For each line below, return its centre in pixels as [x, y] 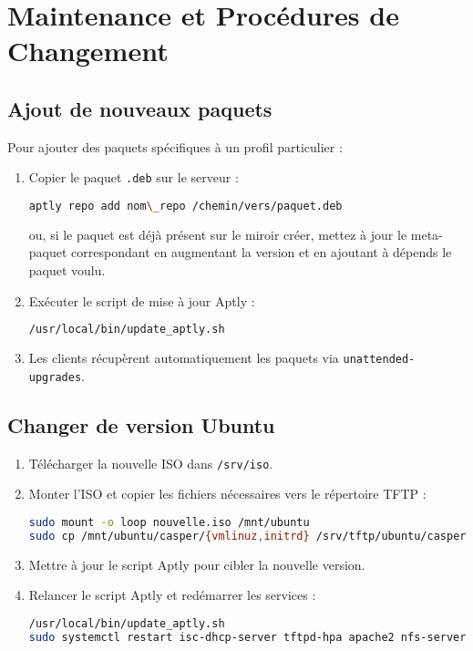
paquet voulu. [67, 270]
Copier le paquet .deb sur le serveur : [134, 177]
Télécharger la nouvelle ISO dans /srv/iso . [151, 463]
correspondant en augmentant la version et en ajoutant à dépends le [262, 252]
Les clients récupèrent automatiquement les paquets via [184, 358]
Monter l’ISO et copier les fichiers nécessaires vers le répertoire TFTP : [227, 494]
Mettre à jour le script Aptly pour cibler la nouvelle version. [197, 564]
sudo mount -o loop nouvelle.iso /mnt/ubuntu [169, 522]
